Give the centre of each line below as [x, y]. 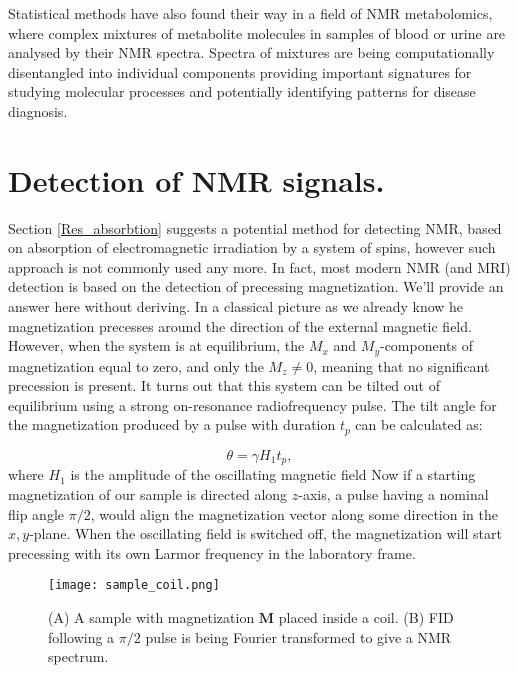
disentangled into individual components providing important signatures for [240, 71]
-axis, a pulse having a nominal [393, 493]
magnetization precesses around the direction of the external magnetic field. [240, 325]
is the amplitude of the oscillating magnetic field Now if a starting [273, 474]
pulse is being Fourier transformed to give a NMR [298, 636]
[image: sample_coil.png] [134, 585]
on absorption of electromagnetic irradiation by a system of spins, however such [252, 247]
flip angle [36, 513]
